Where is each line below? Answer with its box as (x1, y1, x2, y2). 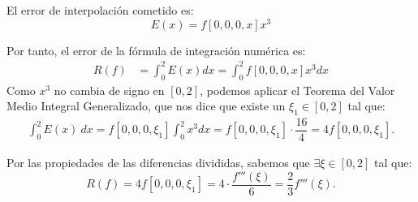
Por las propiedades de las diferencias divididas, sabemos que (6, 154, 310, 171)
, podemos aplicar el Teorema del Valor (200, 81, 395, 98)
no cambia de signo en (54, 81, 165, 98)
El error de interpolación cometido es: (6, 2, 194, 18)
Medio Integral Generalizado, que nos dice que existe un (6, 97, 286, 114)
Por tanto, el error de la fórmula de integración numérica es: (6, 41, 306, 58)
